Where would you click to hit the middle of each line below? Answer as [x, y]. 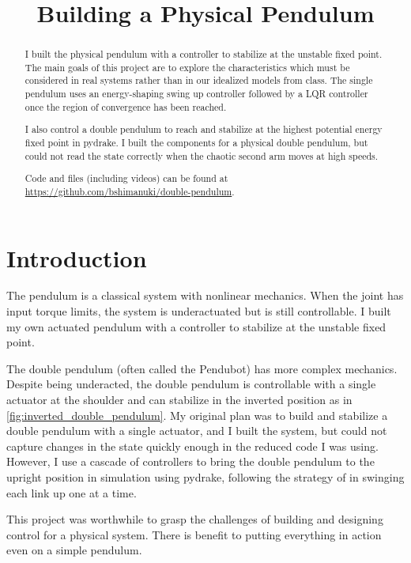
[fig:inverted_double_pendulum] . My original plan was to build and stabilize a [197, 415]
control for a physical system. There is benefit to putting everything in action [194, 534]
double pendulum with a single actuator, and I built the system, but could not [197, 431]
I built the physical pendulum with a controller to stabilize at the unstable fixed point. [204, 54]
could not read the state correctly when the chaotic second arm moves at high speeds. [202, 155]
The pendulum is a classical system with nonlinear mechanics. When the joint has [205, 295]
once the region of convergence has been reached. [126, 106]
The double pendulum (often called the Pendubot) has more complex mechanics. [202, 368]
